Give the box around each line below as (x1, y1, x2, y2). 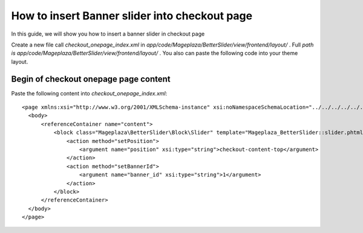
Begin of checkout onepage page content (11, 74, 171, 84)
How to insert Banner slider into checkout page (11, 9, 253, 22)
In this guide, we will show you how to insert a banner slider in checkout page (11, 30, 205, 37)
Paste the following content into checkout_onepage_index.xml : (11, 89, 168, 97)
